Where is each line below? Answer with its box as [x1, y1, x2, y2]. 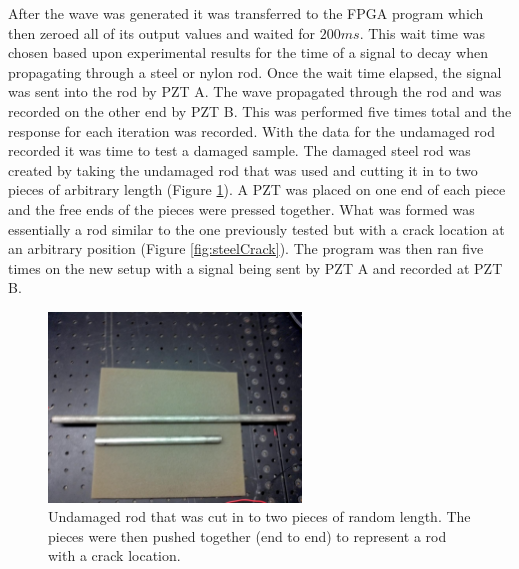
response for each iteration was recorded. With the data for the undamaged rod [8, 120, 496, 141]
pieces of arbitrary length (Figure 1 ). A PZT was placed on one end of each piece [8, 179, 506, 200]
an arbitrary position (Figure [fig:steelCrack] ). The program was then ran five [8, 238, 484, 259]
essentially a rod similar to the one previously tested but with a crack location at [8, 218, 505, 239]
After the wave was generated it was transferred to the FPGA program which [8, 3, 484, 23]
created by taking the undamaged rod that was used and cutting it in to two [8, 159, 478, 180]
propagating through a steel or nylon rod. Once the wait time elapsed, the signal [8, 61, 502, 82]
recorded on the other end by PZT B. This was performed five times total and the [8, 100, 512, 121]
